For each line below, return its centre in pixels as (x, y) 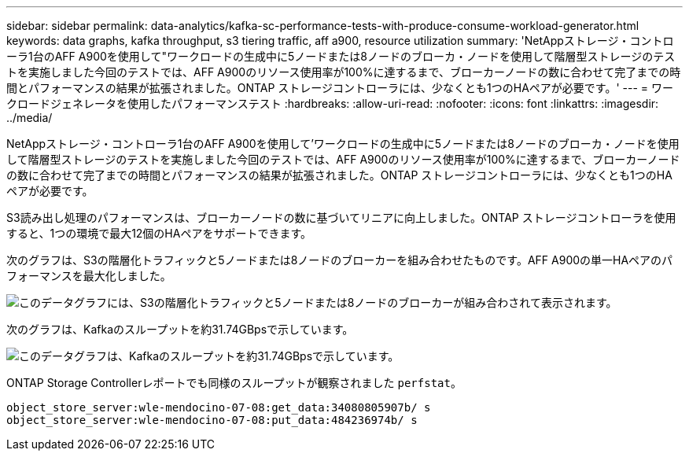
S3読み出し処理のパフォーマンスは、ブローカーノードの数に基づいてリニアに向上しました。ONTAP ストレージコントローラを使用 (341, 217)
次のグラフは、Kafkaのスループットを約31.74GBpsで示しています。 (180, 329)
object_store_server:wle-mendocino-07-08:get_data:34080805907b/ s (219, 407)
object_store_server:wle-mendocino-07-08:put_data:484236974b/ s (212, 420)
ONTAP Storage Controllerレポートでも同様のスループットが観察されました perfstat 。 (234, 383)
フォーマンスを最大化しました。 (89, 276)
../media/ (29, 118)
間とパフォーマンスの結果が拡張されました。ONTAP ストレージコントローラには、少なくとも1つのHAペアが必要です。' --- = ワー (340, 88)
